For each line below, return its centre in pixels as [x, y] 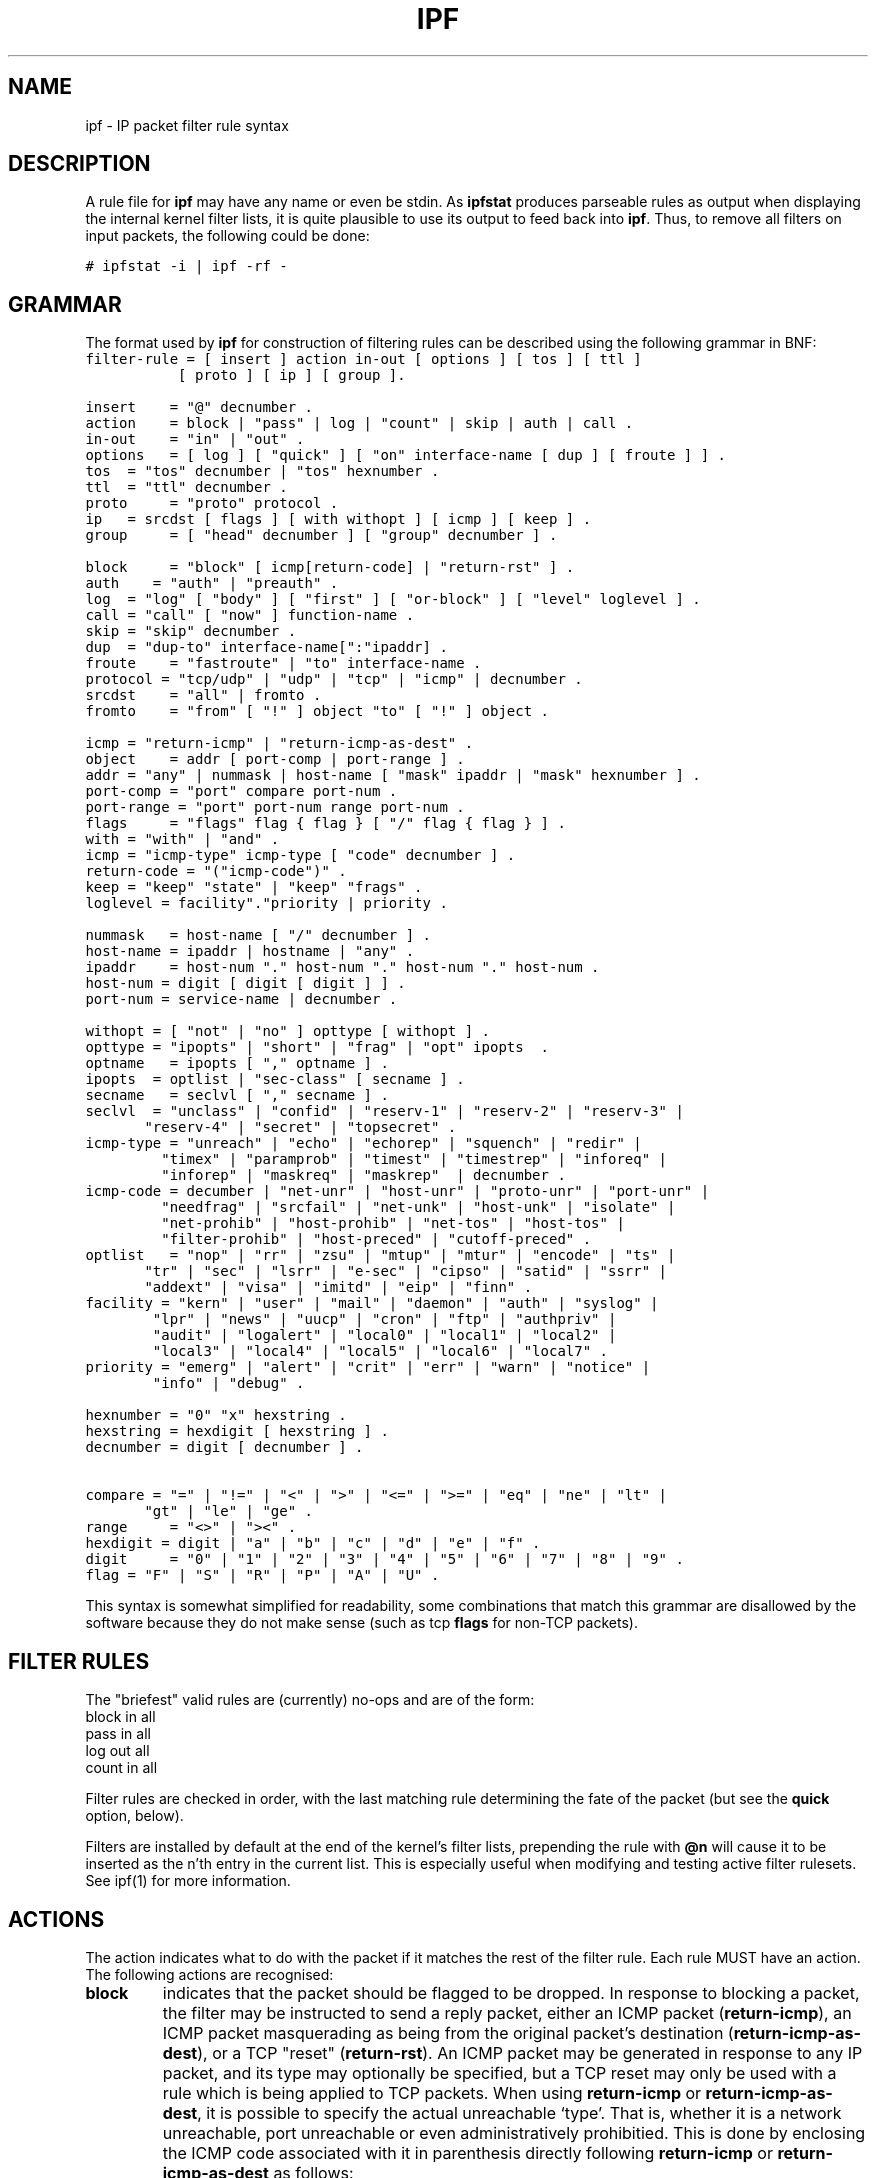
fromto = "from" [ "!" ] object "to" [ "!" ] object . [317, 711]
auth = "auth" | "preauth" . [212, 583]
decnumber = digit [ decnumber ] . [224, 1447]
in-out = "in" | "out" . [195, 439]
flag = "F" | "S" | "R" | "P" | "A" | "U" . [262, 1575]
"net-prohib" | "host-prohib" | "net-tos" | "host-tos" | [393, 1223]
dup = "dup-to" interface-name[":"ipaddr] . [266, 647]
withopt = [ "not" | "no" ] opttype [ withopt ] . [287, 1031]
